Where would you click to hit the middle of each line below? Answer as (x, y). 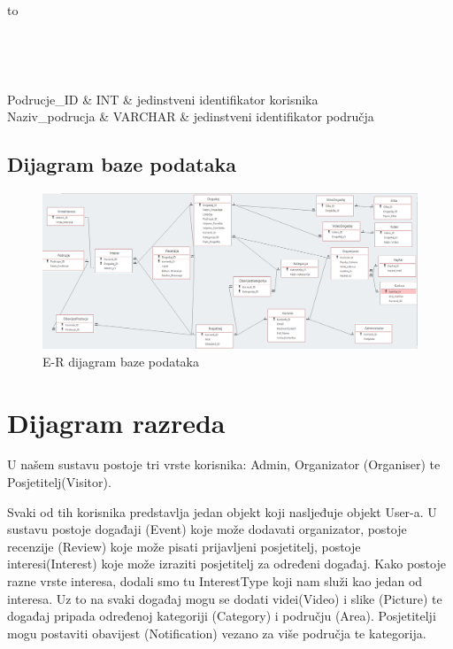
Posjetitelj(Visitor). (59, 482)
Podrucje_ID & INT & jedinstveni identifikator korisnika (163, 99)
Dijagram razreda (116, 422)
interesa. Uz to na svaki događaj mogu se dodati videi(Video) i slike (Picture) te (225, 598)
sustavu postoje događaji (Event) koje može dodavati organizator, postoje (207, 529)
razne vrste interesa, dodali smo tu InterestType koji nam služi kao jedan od (215, 581)
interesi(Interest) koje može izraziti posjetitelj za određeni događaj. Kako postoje (226, 564)
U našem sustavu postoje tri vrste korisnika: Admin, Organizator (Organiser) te (224, 464)
